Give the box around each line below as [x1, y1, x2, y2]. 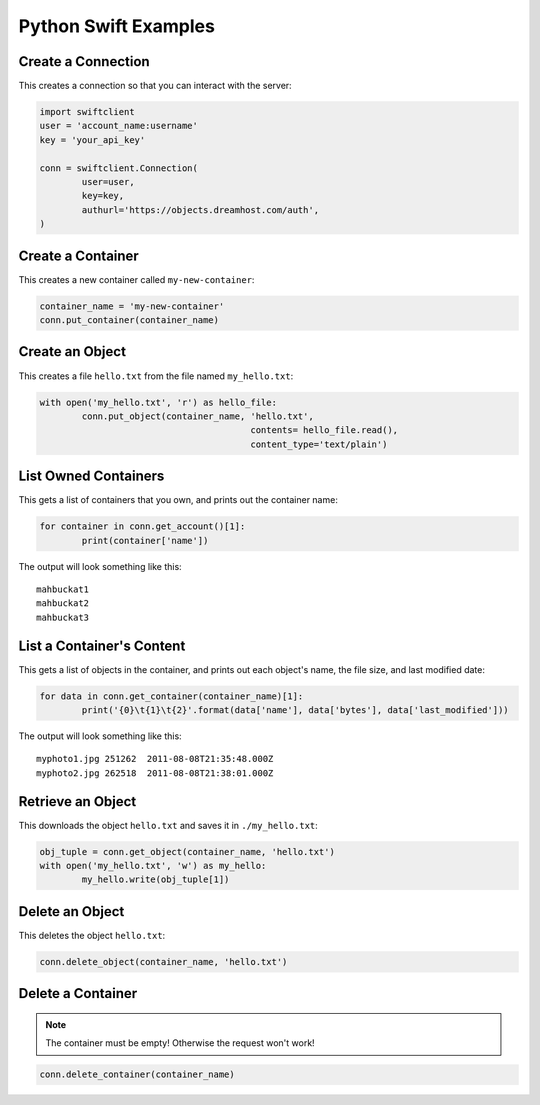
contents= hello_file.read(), [250, 425, 399, 436]
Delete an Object [18, 903, 125, 920]
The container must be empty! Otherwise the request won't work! [45, 1037, 315, 1049]
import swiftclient [39, 106, 135, 118]
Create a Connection [18, 53, 150, 70]
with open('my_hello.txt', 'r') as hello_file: [39, 396, 277, 408]
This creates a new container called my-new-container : [18, 273, 255, 285]
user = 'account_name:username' [39, 120, 199, 132]
